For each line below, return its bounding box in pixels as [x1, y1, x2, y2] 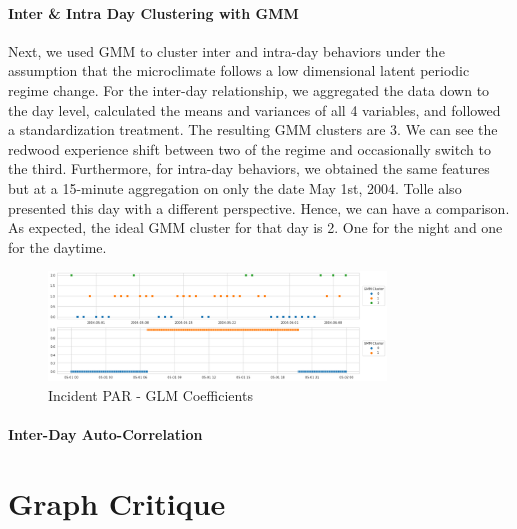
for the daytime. [8, 236, 107, 257]
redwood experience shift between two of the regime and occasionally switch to [8, 138, 491, 159]
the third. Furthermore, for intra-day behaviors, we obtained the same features [8, 158, 490, 179]
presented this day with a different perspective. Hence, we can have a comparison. [8, 197, 510, 218]
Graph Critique [8, 482, 226, 523]
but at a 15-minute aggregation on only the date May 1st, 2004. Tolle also [8, 177, 462, 198]
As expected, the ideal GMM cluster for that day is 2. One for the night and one [8, 217, 503, 238]
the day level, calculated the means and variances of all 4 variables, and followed [8, 99, 501, 120]
